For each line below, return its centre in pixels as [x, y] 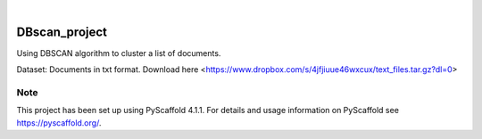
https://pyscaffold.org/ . [59, 123]
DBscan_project [62, 32]
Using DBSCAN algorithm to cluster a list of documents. [119, 53]
